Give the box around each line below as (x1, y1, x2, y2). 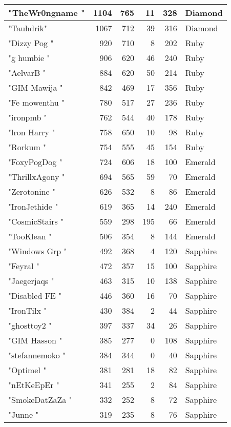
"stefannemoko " (8, 349, 66, 361)
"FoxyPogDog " (8, 156, 62, 168)
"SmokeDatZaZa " (8, 394, 72, 405)
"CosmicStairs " (8, 215, 64, 227)
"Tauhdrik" (8, 22, 48, 34)
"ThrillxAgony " (8, 171, 65, 182)
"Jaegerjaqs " (8, 275, 54, 287)
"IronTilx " (8, 304, 47, 316)
